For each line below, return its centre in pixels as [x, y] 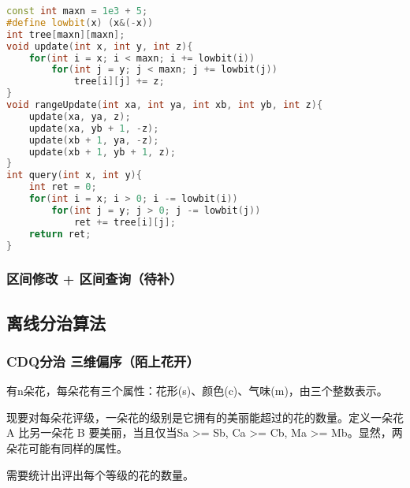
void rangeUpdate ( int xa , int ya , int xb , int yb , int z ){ [165, 105]
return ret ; [60, 234]
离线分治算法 [56, 322]
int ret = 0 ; [63, 187]
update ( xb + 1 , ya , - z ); [94, 140]
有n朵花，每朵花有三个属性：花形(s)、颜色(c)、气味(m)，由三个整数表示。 [197, 391]
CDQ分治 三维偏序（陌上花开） [103, 361]
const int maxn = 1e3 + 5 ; [77, 11]
